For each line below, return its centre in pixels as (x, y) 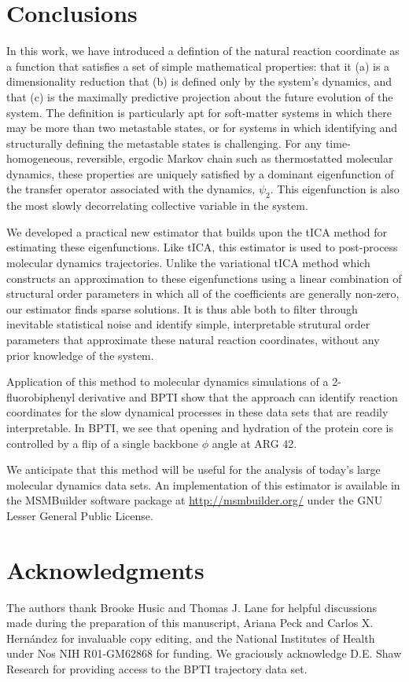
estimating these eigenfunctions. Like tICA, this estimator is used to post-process (202, 247)
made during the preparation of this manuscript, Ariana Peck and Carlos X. (190, 623)
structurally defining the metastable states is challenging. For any (164, 143)
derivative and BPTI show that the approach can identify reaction (238, 396)
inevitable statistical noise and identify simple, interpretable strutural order (188, 324)
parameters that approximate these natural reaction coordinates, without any (193, 340)
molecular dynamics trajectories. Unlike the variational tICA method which (188, 263)
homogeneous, (40, 158)
